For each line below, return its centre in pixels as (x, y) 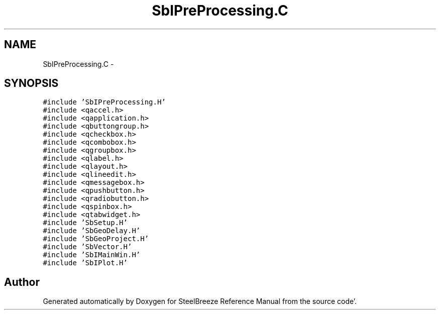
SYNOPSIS (31, 83)
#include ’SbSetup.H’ (85, 223)
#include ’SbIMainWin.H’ (92, 255)
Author (22, 282)
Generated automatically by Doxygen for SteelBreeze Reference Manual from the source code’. (200, 301)
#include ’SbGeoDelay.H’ (92, 231)
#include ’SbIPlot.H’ (85, 263)
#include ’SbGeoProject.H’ (96, 239)
